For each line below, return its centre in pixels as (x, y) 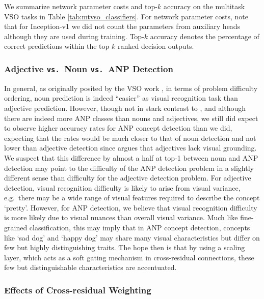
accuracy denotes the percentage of (205, 36)
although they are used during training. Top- (74, 36)
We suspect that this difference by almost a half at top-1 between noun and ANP (131, 157)
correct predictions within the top (57, 46)
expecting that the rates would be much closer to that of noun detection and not (130, 138)
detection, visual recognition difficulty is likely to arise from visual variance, (122, 187)
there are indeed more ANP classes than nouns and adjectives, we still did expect (131, 118)
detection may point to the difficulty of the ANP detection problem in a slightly (129, 168)
